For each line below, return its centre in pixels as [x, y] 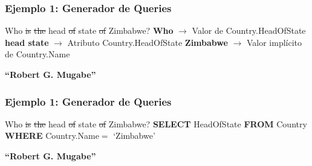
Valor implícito [274, 42]
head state [27, 42]
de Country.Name [37, 54]
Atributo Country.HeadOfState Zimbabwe [148, 42]
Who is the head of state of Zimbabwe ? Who [89, 30]
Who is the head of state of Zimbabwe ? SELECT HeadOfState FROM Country [156, 123]
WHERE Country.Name [52, 136]
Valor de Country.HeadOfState [249, 30]
